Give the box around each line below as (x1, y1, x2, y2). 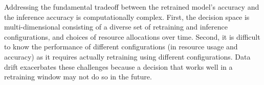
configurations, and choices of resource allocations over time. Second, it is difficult (4, 31, 260, 42)
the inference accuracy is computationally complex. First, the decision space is (4, 11, 250, 22)
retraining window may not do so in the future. (4, 71, 152, 82)
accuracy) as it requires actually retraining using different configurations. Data (4, 51, 251, 62)
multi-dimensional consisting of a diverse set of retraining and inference (4, 21, 228, 32)
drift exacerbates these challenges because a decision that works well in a (4, 61, 233, 72)
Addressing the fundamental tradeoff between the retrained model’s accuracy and (4, 2, 259, 12)
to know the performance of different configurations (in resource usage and (4, 41, 238, 52)
